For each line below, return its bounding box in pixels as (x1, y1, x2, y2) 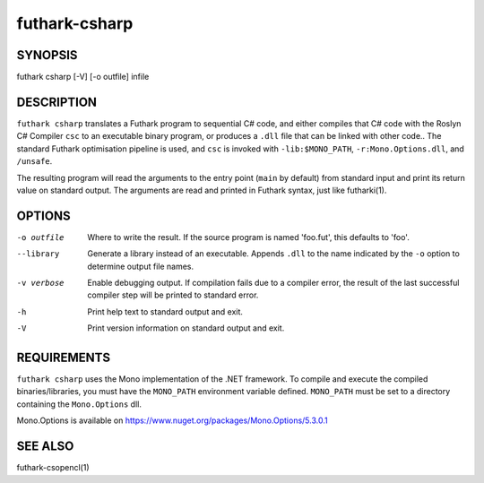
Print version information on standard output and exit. (87, 323, 285, 333)
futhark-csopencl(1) (16, 462, 90, 473)
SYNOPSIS (16, 47, 78, 63)
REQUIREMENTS (16, 349, 111, 365)
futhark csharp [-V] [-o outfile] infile (16, 72, 150, 82)
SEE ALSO (16, 439, 74, 454)
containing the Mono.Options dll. (16, 399, 143, 410)
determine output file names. (87, 261, 194, 272)
